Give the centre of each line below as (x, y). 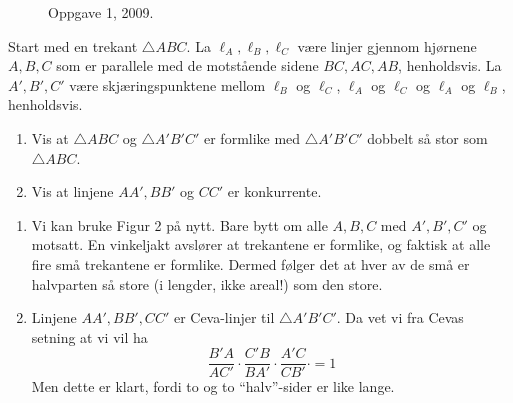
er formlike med (252, 137)
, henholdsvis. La (450, 65)
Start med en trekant (73, 45)
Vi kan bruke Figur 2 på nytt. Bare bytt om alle (179, 224)
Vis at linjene (72, 191)
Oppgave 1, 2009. (101, 12)
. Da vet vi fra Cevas (400, 317)
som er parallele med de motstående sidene (187, 65)
